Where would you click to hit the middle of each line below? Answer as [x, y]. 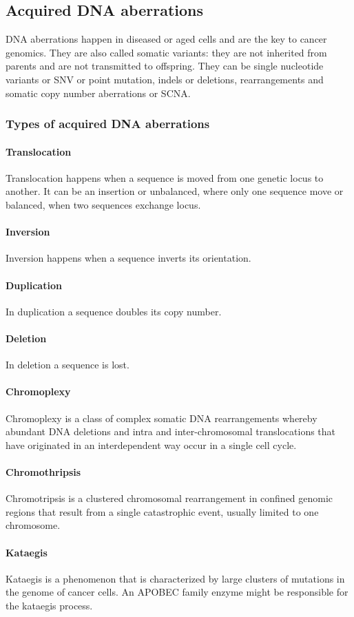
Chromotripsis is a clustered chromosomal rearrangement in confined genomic [169, 498]
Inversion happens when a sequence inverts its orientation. [128, 258]
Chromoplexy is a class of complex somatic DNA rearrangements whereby [162, 418]
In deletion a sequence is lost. [67, 365]
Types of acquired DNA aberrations [108, 124]
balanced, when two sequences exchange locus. [103, 205]
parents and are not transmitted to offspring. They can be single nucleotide [165, 66]
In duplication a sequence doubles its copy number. [114, 311]
